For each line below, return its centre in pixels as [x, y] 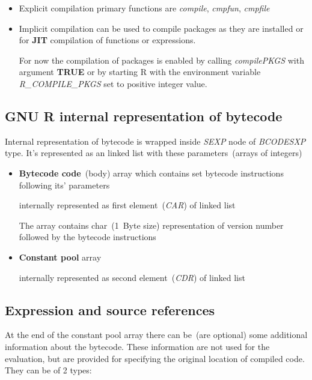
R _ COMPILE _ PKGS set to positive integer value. [113, 83]
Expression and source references [110, 309]
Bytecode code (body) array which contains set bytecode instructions [151, 173]
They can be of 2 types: [48, 370]
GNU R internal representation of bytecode [144, 116]
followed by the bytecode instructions [87, 237]
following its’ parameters [64, 185]
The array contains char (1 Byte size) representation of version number [151, 225]
